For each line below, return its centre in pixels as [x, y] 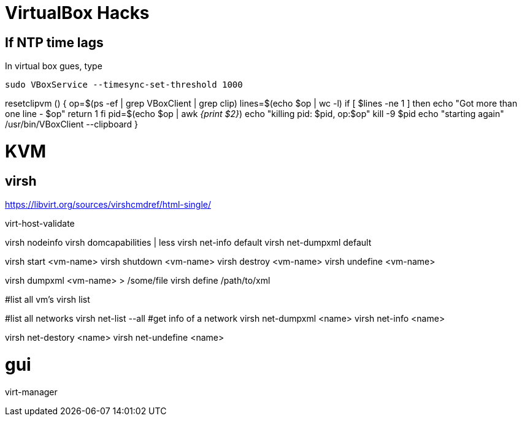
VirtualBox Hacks [77, 13]
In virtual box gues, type [54, 66]
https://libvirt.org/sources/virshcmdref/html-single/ [108, 205]
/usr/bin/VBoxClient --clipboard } [72, 124]
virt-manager [31, 392]
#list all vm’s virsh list [48, 300]
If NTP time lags [54, 42]
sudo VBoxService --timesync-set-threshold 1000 [124, 85]
